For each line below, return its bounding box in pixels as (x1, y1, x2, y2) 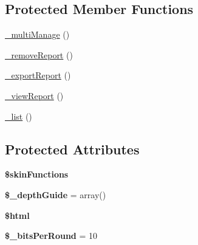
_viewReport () (5, 89, 64, 102)
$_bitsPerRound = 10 (5, 229, 98, 242)
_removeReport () (5, 48, 73, 61)
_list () (5, 109, 32, 122)
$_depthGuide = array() (5, 188, 106, 201)
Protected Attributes (5, 139, 140, 158)
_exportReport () (5, 69, 71, 81)
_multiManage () (5, 28, 70, 41)
